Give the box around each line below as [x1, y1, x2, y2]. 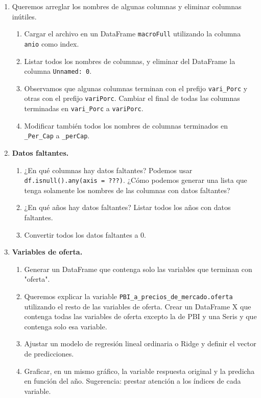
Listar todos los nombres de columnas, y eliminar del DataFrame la [24, 55, 235, 66]
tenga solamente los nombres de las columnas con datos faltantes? [24, 184, 230, 195]
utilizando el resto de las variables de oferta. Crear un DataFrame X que [24, 301, 251, 311]
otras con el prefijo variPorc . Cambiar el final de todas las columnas [24, 93, 240, 103]
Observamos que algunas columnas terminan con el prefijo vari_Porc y [24, 82, 248, 93]
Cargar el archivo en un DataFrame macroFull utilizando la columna [24, 28, 241, 39]
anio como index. [24, 38, 79, 49]
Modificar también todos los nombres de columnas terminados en [24, 120, 228, 131]
